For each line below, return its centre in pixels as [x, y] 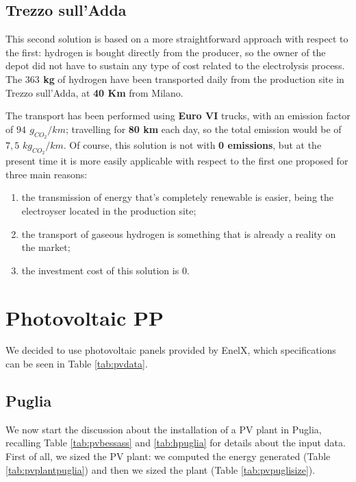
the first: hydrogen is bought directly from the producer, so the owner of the [166, 52]
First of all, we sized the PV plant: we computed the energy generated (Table [168, 456]
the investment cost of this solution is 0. [105, 270]
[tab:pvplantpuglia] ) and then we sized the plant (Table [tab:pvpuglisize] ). [161, 469]
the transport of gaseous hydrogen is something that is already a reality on [179, 233]
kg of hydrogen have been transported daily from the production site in [194, 79]
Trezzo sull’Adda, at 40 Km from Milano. [94, 92]
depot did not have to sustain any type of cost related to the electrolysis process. [175, 65]
